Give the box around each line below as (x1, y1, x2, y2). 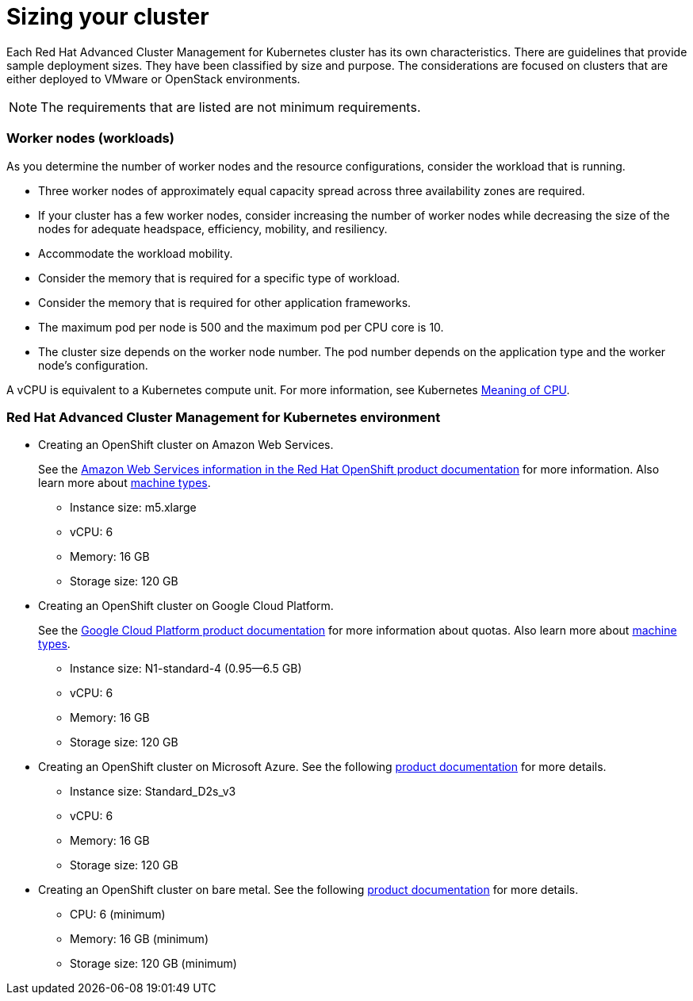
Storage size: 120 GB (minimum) (70, 957, 237, 971)
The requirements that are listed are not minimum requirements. (40, 98, 421, 115)
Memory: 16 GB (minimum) (70, 932, 209, 946)
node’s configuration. (38, 358, 148, 372)
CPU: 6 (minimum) (70, 907, 166, 922)
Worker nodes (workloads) (6, 130, 174, 147)
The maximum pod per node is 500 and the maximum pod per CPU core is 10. (38, 320, 444, 334)
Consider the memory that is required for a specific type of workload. (38, 270, 400, 285)
